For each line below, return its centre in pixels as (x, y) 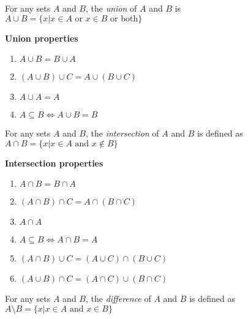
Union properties (42, 38)
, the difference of (118, 298)
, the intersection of (122, 133)
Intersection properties (54, 163)
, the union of (111, 8)
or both (124, 19)
